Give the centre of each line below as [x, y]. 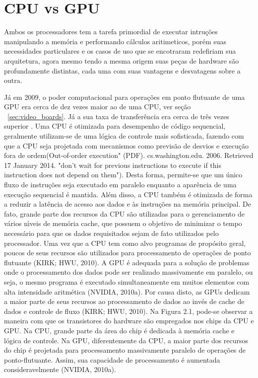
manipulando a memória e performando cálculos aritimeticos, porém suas [115, 41]
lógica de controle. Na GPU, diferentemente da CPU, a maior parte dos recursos [126, 340]
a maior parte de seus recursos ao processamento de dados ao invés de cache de [124, 301]
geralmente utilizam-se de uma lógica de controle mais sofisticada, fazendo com [124, 136]
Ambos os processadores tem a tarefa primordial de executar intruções [111, 32]
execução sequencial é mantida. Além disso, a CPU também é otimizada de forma [128, 194]
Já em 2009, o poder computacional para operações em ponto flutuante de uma [125, 97]
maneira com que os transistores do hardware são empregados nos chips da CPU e [129, 321]
